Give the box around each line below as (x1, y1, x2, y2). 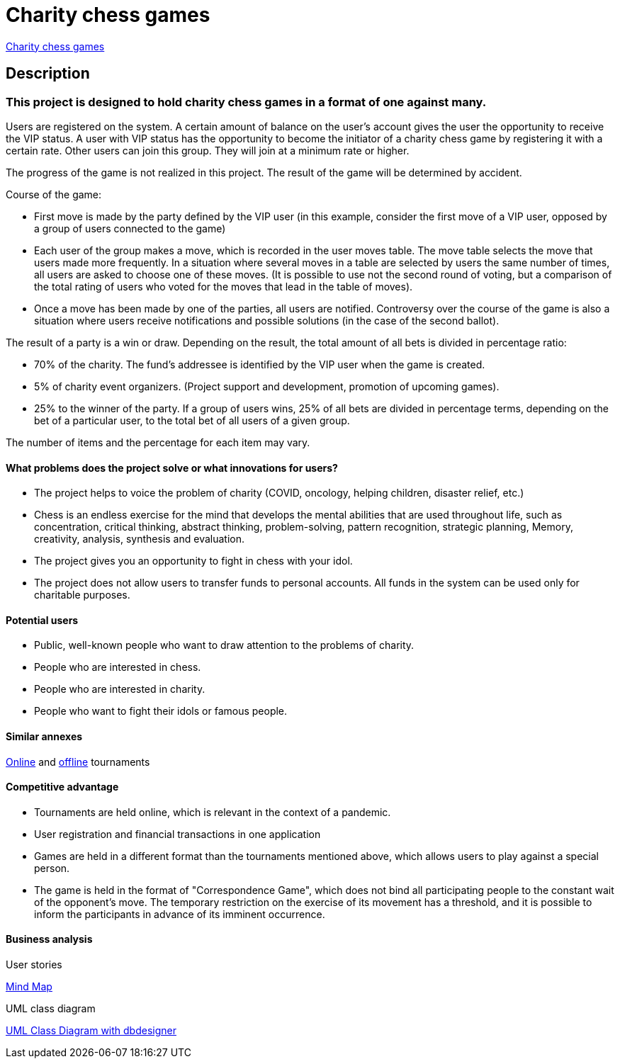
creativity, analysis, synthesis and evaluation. (34, 533, 245, 545)
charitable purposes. (34, 589, 130, 601)
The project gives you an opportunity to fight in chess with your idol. (34, 555, 353, 567)
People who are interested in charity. (34, 683, 205, 696)
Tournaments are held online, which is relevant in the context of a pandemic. (34, 805, 391, 818)
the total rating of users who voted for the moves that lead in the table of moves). (34, 280, 413, 293)
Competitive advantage (6, 781, 119, 793)
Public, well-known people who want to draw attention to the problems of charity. (34, 639, 415, 652)
